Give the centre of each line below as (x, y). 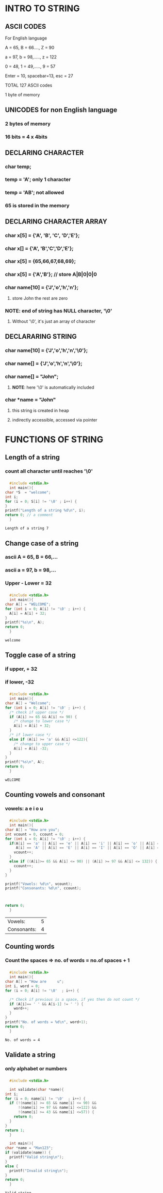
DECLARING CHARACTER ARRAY (56, 221)
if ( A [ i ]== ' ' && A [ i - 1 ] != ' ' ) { (47, 1004)
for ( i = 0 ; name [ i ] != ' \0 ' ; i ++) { (45, 1099)
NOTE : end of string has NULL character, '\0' (59, 311)
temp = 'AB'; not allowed (34, 193)
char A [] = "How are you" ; (32, 830)
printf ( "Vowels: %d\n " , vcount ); (39, 884)
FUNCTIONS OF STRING (54, 440)
